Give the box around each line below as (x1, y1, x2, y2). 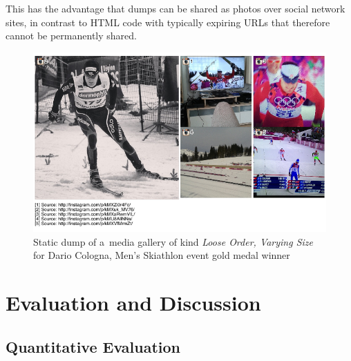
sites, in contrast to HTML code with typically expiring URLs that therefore (6, 14, 330, 29)
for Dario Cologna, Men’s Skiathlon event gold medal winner (33, 248, 290, 262)
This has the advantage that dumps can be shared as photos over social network (6, 1, 345, 15)
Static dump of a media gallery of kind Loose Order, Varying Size (33, 234, 314, 248)
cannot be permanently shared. (6, 28, 137, 43)
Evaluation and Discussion (6, 289, 261, 317)
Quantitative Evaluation (6, 335, 180, 357)
